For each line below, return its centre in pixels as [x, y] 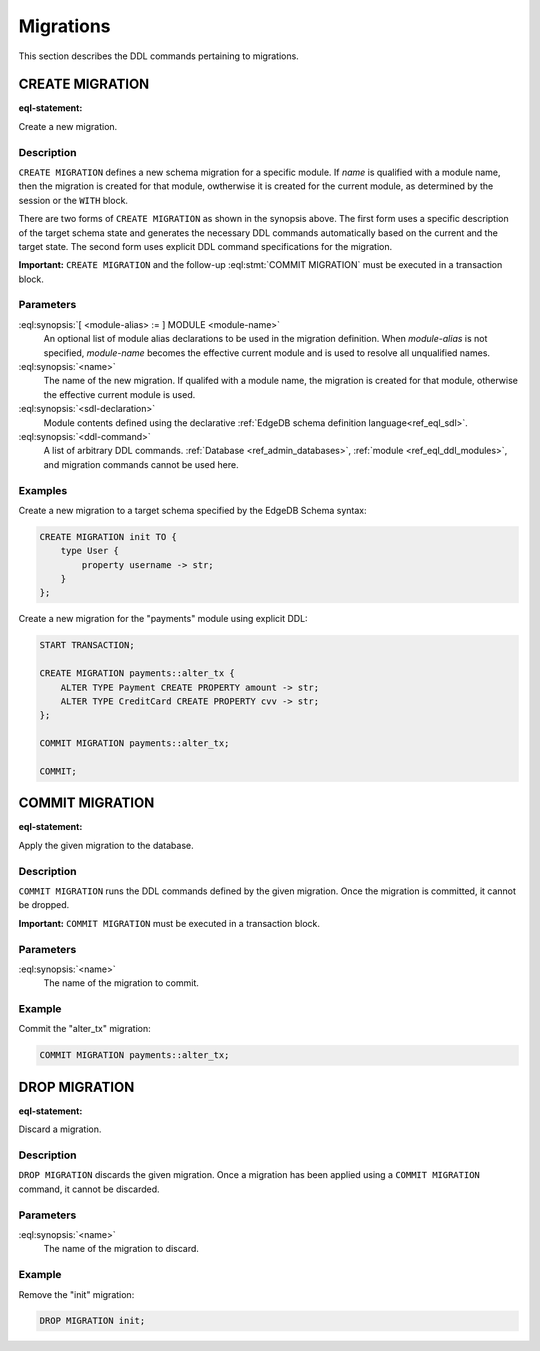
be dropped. [44, 905]
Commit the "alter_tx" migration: [84, 1029]
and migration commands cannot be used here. [141, 464]
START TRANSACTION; [87, 645]
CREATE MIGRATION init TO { [108, 536]
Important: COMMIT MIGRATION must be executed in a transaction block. [169, 923]
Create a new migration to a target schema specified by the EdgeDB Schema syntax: [192, 510]
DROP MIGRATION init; [92, 1321]
